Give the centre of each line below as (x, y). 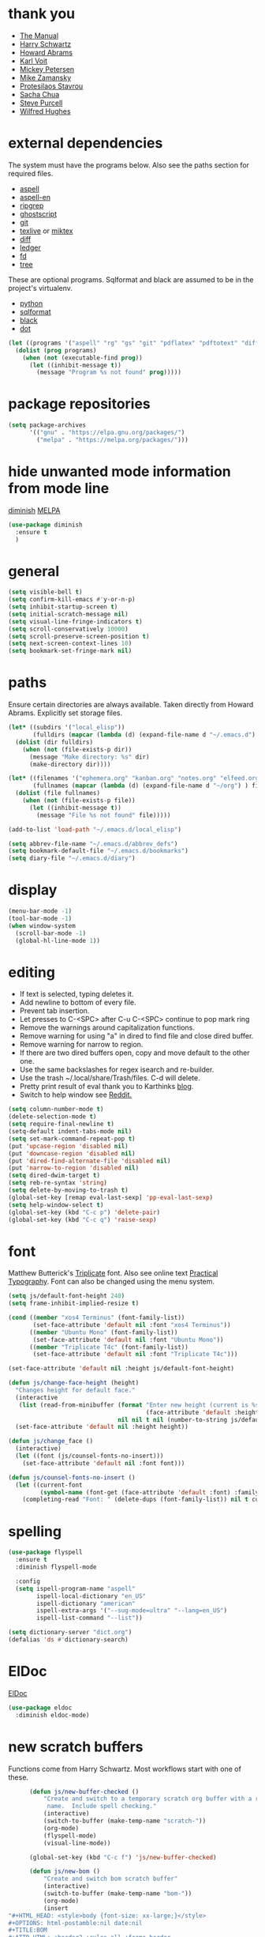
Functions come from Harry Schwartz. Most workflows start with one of (125, 1769)
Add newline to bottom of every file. (78, 1002)
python (31, 303)
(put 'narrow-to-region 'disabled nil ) (74, 1168)
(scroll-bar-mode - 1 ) (51, 933)
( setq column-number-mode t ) (56, 1110)
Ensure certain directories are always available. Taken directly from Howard (131, 705)
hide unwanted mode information (119, 472)
